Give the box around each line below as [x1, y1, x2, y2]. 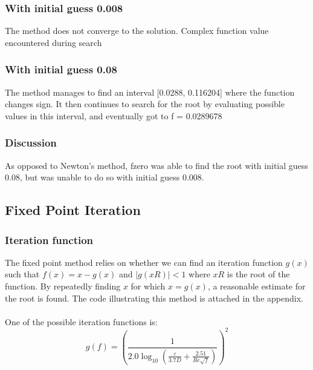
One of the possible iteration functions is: [5, 315, 158, 328]
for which [131, 280, 166, 292]
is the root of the [227, 268, 290, 280]
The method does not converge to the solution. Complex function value [5, 24, 269, 37]
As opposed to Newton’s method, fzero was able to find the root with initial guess [5, 159, 308, 171]
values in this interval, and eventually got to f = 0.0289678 [5, 109, 222, 122]
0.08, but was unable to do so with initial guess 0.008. [5, 171, 204, 183]
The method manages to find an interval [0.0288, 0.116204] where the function [5, 85, 295, 98]
